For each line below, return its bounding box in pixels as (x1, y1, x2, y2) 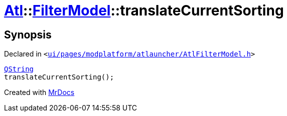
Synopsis (4, 28, 52, 41)
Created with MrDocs (4, 88, 75, 97)
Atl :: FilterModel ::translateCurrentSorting (4, 2, 284, 19)
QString (4, 65, 34, 73)
